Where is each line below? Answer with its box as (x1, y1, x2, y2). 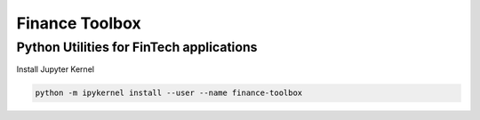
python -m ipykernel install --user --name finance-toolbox (35, 88, 303, 98)
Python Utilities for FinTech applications (16, 39, 258, 55)
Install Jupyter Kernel (16, 64, 95, 75)
